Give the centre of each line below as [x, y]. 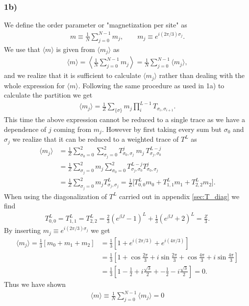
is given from [75, 49]
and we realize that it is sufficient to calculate [73, 75]
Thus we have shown [35, 284]
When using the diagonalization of [56, 196]
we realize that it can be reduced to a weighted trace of [96, 139]
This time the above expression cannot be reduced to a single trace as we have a [124, 119]
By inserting [22, 230]
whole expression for [34, 85]
